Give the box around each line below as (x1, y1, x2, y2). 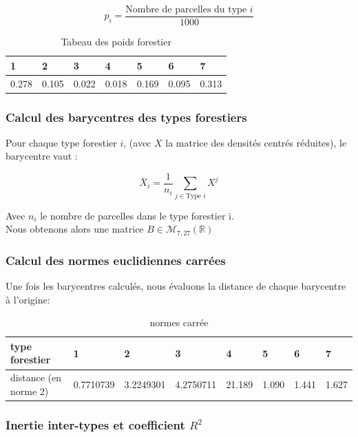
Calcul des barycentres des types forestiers (6, 108, 247, 125)
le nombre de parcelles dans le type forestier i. (40, 208, 234, 222)
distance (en (10, 370, 61, 385)
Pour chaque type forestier (6, 135, 117, 149)
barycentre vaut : (6, 149, 78, 163)
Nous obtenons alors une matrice (6, 222, 144, 236)
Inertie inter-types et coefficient (6, 416, 185, 433)
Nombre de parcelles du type (125, 5, 247, 14)
